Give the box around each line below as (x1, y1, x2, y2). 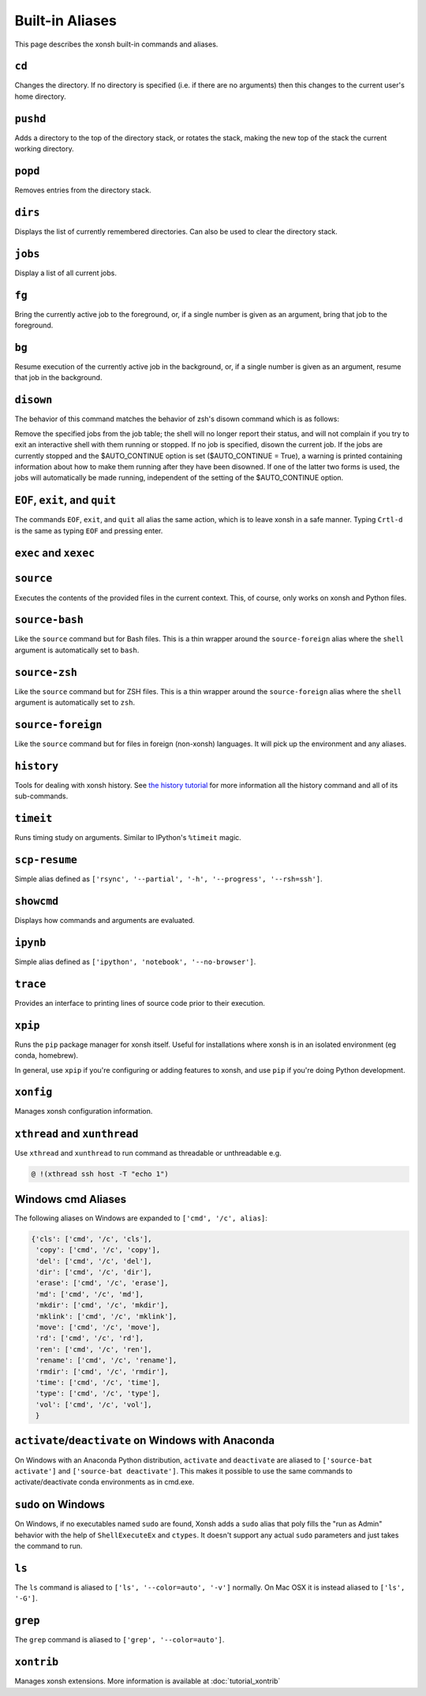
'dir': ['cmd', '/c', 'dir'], (35, 1268, 153, 1276)
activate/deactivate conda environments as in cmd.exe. (14, 1477, 195, 1487)
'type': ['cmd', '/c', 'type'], (35, 1389, 161, 1398)
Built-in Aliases (14, 12, 118, 29)
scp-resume (14, 854, 78, 867)
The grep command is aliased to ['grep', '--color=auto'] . (14, 1635, 225, 1645)
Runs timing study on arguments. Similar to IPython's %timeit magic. (14, 833, 242, 842)
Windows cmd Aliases (14, 1192, 126, 1206)
